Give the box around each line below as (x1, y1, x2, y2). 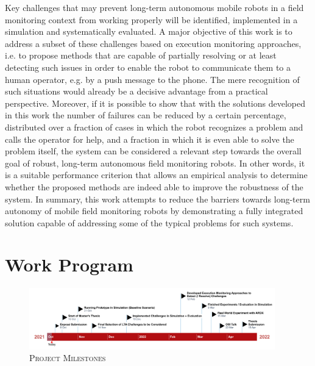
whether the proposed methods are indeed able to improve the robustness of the (5, 180, 303, 193)
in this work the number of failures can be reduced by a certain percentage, (5, 109, 286, 121)
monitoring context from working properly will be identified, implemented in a (5, 13, 298, 26)
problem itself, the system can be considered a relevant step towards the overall (5, 145, 302, 157)
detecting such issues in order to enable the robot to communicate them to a (5, 60, 291, 73)
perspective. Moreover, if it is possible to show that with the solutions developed (5, 96, 305, 109)
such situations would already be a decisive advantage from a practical (5, 85, 268, 98)
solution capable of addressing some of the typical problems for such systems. (5, 216, 294, 229)
